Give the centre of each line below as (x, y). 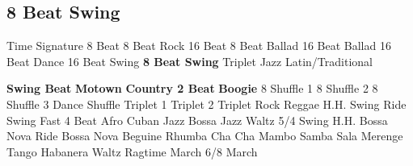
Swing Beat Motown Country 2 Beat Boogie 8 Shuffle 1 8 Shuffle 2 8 (192, 88)
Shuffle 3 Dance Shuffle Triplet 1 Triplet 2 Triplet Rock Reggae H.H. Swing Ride (206, 104)
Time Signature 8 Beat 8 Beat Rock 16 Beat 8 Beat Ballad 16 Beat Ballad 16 (199, 46)
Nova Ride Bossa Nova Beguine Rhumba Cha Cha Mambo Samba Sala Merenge (205, 136)
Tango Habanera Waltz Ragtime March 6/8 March (132, 151)
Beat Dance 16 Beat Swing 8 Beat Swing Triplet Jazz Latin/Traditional (190, 61)
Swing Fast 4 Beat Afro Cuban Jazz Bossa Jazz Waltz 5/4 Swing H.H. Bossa (197, 120)
